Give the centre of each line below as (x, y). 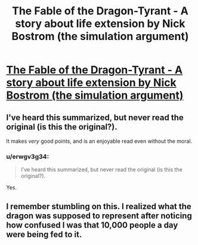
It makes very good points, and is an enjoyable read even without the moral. (99, 141)
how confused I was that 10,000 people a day (92, 225)
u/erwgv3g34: (28, 157)
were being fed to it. (44, 234)
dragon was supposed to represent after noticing (99, 215)
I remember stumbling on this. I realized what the (99, 206)
